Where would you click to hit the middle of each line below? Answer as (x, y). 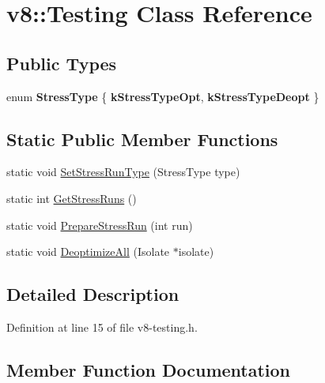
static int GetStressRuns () (72, 198)
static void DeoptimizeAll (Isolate (88, 252)
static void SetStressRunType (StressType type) (123, 172)
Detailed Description (93, 294)
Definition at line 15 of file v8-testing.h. (102, 327)
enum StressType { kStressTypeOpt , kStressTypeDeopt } (163, 96)
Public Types (62, 63)
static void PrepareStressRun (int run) (100, 225)
